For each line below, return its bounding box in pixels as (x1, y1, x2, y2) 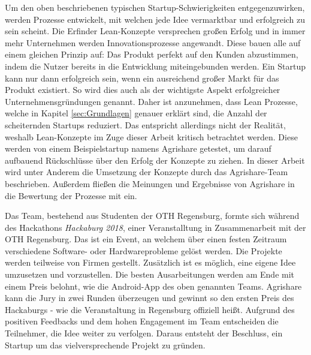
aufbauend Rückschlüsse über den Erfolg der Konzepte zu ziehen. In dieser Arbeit (5, 154, 305, 166)
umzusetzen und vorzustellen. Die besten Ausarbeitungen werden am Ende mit (5, 268, 295, 281)
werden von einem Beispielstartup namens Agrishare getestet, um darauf (5, 142, 271, 155)
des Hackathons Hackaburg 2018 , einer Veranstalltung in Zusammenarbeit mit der (5, 221, 306, 233)
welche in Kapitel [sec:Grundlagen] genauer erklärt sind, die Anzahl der (5, 107, 267, 119)
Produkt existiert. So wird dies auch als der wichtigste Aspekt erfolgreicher (5, 83, 280, 96)
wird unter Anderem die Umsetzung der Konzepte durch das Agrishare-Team (5, 166, 288, 178)
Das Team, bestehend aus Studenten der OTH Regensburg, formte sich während (5, 209, 300, 222)
